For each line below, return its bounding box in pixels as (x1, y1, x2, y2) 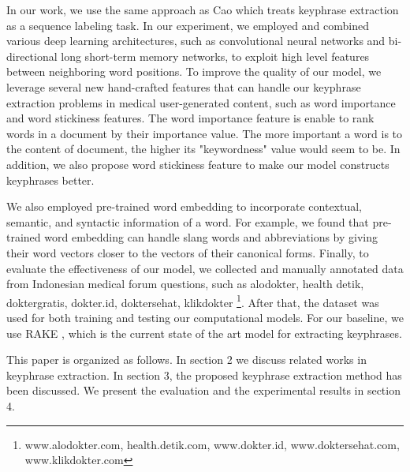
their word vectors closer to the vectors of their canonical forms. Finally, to (6, 244, 369, 260)
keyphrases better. (6, 171, 95, 188)
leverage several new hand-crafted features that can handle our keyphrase (6, 78, 361, 95)
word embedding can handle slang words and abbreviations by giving (44, 229, 378, 245)
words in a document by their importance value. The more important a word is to (6, 125, 403, 141)
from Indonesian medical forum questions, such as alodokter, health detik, (6, 275, 364, 292)
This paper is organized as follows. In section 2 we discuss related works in (6, 351, 367, 368)
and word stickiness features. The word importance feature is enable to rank (6, 110, 375, 126)
